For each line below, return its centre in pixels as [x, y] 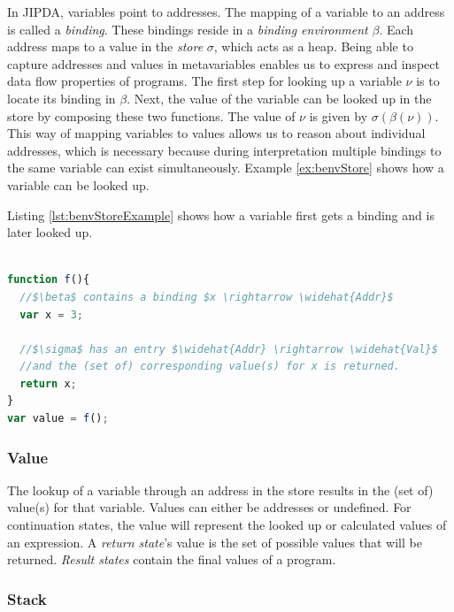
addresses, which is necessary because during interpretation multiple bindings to [224, 150]
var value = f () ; [58, 419]
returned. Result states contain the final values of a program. [172, 559]
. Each [396, 29]
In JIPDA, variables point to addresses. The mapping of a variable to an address [226, 11]
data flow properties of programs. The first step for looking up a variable [204, 81]
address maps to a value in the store [105, 46]
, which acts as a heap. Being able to [313, 46]
